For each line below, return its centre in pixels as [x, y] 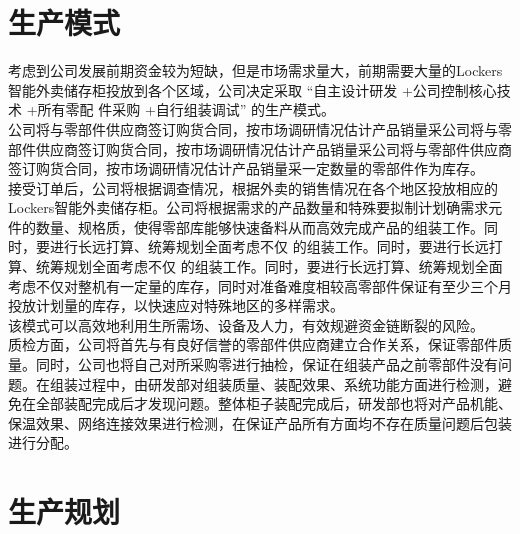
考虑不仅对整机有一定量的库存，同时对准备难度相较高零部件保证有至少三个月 [260, 285]
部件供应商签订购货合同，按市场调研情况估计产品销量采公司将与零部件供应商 [260, 148]
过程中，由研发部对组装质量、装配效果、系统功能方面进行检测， [287, 383]
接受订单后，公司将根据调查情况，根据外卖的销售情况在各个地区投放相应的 [253, 187]
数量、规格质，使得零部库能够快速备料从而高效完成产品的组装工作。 [259, 226]
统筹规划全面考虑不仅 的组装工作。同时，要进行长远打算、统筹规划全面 [269, 266]
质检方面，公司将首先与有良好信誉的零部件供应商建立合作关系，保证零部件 [253, 344]
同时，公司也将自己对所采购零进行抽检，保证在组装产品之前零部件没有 [266, 364]
